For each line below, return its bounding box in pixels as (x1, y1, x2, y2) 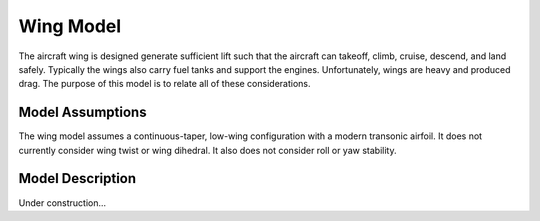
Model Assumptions (18, 104, 147, 121)
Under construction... (18, 196, 107, 209)
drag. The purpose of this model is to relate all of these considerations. (18, 78, 311, 90)
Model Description (18, 170, 137, 187)
